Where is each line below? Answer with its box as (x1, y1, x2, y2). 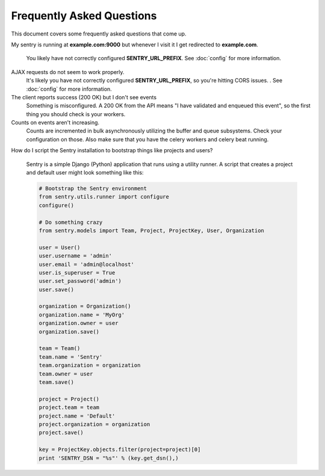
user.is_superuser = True (39, 269, 116, 276)
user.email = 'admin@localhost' (39, 261, 135, 268)
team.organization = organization (39, 362, 141, 369)
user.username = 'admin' (39, 253, 113, 259)
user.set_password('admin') (39, 277, 122, 285)
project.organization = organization (39, 421, 150, 427)
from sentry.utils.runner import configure (39, 193, 170, 200)
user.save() (39, 286, 75, 293)
